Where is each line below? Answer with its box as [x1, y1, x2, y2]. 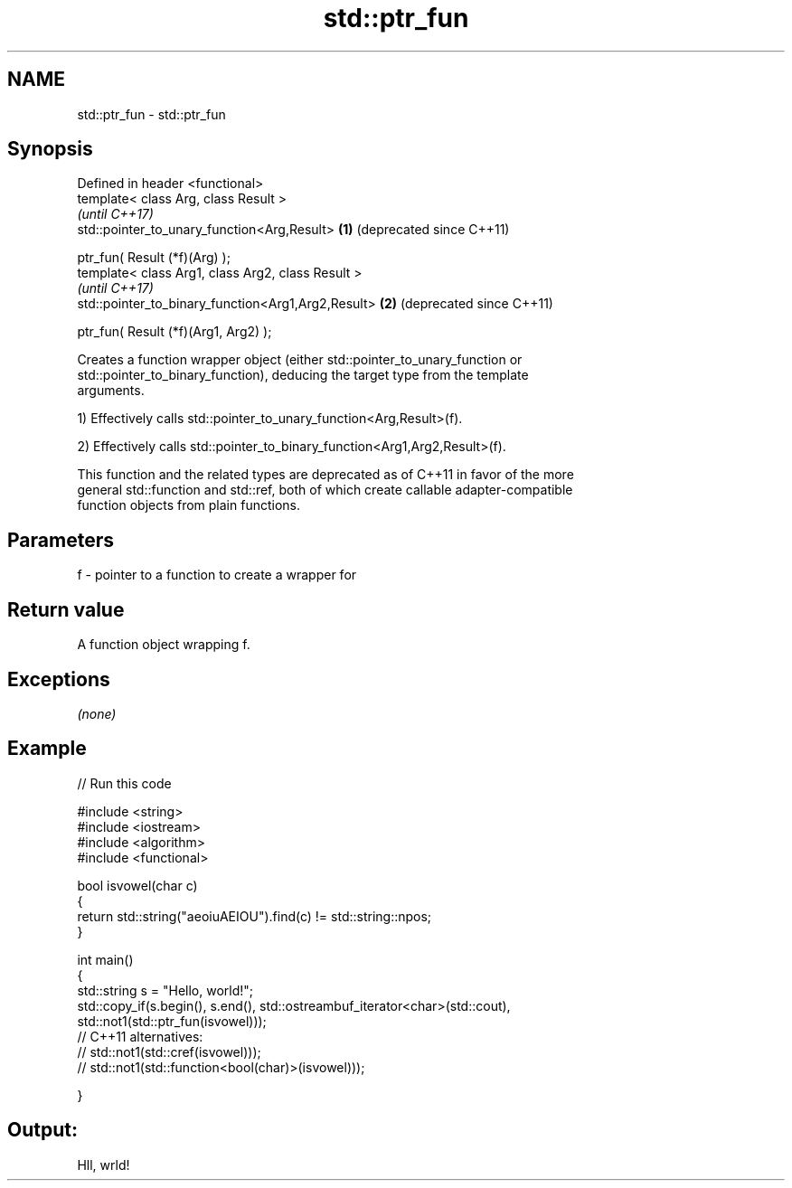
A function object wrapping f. [77, 636, 250, 653]
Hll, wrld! [77, 1156, 130, 1173]
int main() [77, 951, 134, 967]
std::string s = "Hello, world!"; [77, 982, 254, 998]
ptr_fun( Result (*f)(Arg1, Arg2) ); [77, 324, 272, 340]
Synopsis [7, 137, 93, 161]
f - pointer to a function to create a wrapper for [77, 567, 357, 583]
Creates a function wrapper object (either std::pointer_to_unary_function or [77, 352, 523, 368]
